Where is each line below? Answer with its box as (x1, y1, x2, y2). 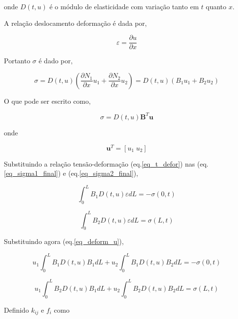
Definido (4, 304, 29, 315)
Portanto (4, 56, 30, 66)
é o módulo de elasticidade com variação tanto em (49, 1, 199, 11)
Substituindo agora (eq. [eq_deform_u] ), (4, 236, 124, 246)
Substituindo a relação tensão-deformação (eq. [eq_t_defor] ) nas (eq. (4, 158, 209, 169)
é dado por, (39, 56, 73, 66)
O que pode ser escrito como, (4, 95, 91, 106)
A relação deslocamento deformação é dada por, (4, 18, 147, 28)
